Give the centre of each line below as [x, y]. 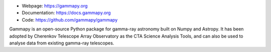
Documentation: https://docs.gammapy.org [66, 13]
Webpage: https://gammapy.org [55, 6]
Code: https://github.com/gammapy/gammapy [70, 19]
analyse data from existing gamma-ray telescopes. [62, 43]
